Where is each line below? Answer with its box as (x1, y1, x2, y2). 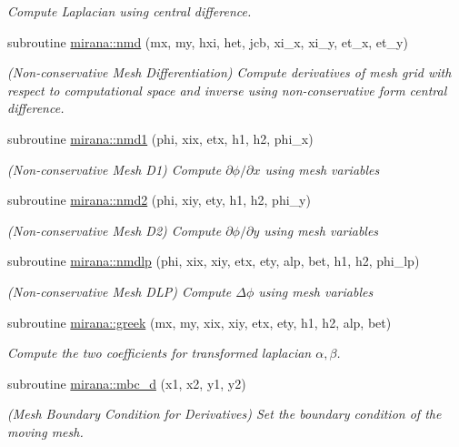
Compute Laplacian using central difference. (7, 2, 252, 20)
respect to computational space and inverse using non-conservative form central (7, 80, 447, 99)
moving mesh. (7, 422, 84, 441)
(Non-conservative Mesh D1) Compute (7, 159, 222, 178)
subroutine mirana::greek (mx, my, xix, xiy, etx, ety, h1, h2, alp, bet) (7, 312, 392, 331)
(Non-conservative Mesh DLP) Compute (7, 281, 232, 300)
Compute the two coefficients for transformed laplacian (7, 343, 312, 362)
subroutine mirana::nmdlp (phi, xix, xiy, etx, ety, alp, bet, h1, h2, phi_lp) (7, 251, 420, 270)
